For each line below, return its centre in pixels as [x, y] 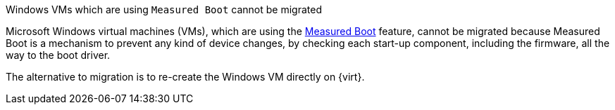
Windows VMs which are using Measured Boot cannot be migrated [164, 9]
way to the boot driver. [58, 55]
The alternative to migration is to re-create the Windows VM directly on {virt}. [185, 77]
